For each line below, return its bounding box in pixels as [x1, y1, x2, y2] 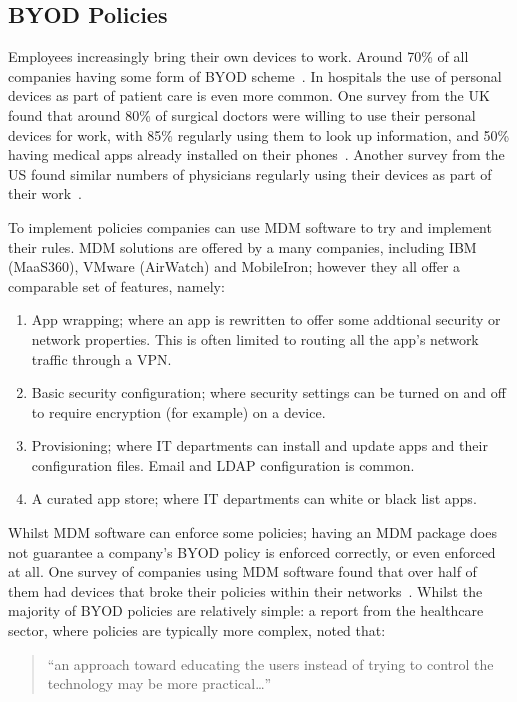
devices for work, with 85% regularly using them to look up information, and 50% [8, 124, 510, 145]
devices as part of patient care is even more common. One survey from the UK [8, 85, 490, 106]
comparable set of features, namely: [8, 275, 225, 296]
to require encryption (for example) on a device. [31, 401, 326, 422]
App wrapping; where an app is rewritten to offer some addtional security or [31, 309, 501, 330]
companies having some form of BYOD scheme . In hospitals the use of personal [8, 65, 502, 86]
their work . [8, 183, 82, 204]
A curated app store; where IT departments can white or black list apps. [31, 488, 477, 509]
